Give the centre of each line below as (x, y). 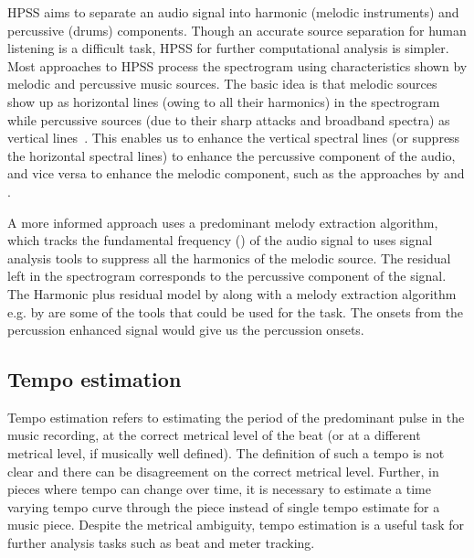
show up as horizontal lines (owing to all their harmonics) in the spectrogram (224, 101)
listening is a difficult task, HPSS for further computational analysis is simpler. (228, 48)
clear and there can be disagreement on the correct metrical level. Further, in (223, 471)
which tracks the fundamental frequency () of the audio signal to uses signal (220, 240)
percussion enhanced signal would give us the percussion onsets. (186, 330)
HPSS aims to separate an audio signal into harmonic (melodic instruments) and (233, 12)
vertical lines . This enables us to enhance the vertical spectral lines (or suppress (234, 138)
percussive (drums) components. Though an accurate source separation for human (237, 30)
